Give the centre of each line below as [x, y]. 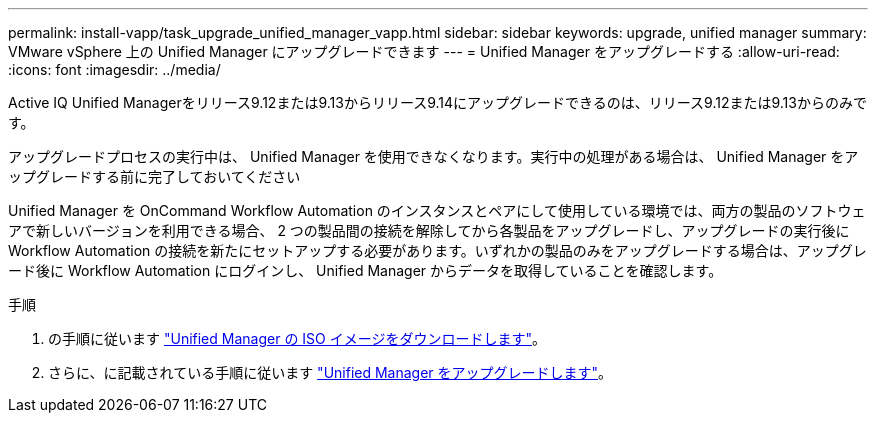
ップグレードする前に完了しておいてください [154, 176]
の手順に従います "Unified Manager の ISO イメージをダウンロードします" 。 [297, 338]
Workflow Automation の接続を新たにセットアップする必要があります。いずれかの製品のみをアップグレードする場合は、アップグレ [437, 250]
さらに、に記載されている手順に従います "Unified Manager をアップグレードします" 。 [330, 372]
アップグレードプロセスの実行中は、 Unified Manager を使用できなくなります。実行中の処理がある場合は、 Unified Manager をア [433, 156]
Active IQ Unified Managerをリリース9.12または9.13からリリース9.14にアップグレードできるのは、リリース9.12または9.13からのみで [437, 102]
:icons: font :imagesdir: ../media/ [114, 69]
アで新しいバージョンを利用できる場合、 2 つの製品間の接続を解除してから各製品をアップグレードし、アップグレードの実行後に [429, 230]
